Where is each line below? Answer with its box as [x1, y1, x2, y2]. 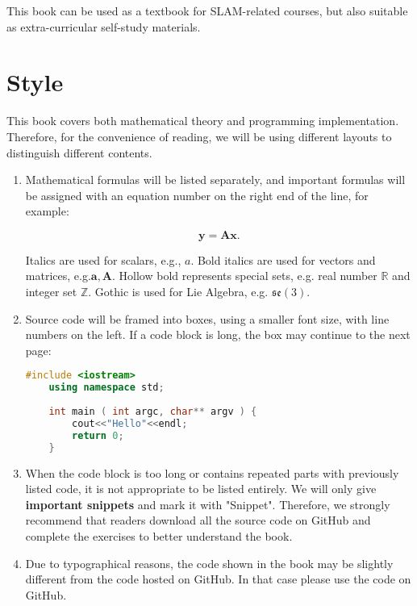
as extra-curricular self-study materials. [6, 18, 201, 35]
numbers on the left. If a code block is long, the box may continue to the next [25, 326, 411, 343]
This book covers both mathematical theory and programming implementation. [6, 112, 399, 129]
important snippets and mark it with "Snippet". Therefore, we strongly [25, 495, 390, 512]
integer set [25, 283, 77, 300]
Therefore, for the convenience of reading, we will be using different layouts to [6, 127, 392, 144]
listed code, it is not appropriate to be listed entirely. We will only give [25, 480, 377, 497]
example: [25, 203, 69, 219]
